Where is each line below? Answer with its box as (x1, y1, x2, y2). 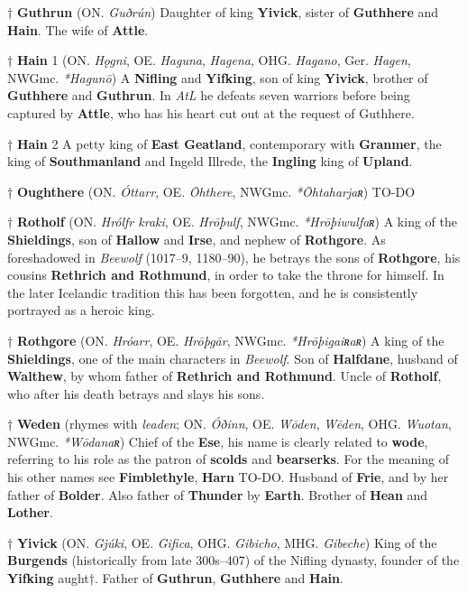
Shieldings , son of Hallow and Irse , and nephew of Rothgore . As (7, 229, 386, 248)
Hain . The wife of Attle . (7, 20, 149, 39)
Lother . (7, 503, 53, 522)
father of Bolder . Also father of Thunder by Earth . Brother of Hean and (7, 485, 428, 504)
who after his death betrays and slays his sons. (7, 384, 265, 403)
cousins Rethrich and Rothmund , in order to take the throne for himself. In (7, 265, 444, 284)
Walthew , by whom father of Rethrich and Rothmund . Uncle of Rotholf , (7, 366, 442, 385)
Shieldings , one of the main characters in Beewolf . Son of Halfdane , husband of (7, 348, 458, 367)
